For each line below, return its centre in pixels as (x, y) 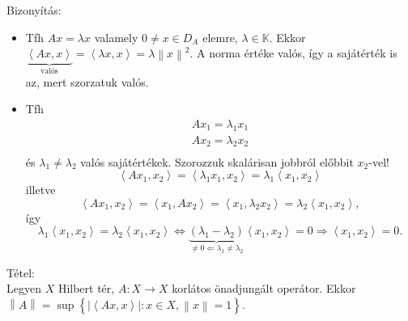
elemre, (220, 37)
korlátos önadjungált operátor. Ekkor (264, 288)
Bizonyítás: (34, 10)
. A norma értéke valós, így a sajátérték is (293, 53)
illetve (40, 190)
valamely (116, 37)
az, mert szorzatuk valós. (87, 81)
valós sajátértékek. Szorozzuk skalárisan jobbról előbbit (217, 161)
